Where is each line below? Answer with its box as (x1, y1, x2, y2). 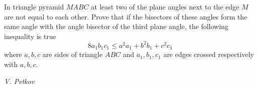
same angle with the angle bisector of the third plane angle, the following (4, 21, 228, 31)
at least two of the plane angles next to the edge (91, 1, 239, 11)
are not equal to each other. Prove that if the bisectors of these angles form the (4, 11, 247, 21)
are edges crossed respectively (163, 49, 254, 59)
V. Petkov (4, 75, 35, 86)
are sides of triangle (43, 49, 103, 59)
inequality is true (4, 30, 56, 41)
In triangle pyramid (4, 1, 64, 11)
